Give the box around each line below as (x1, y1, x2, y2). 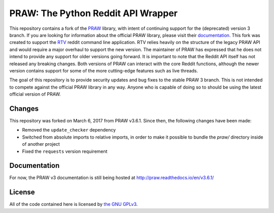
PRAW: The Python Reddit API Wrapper (9, 8, 178, 19)
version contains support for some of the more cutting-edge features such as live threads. (9, 67, 198, 73)
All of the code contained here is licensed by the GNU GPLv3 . (9, 201, 138, 207)
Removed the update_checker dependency (22, 127, 116, 133)
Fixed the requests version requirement (22, 148, 108, 154)
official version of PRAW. (9, 91, 61, 97)
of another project (22, 141, 60, 147)
